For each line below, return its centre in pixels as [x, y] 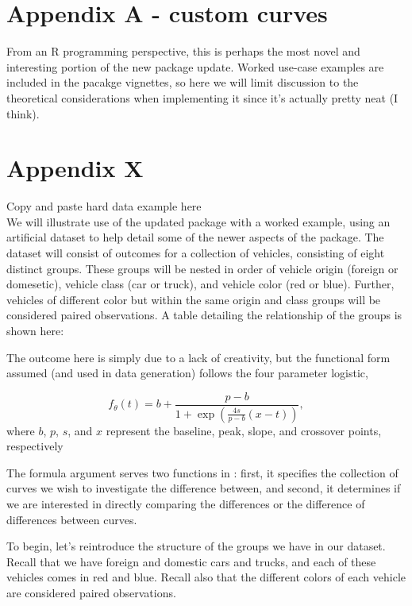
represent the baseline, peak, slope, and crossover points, [244, 430]
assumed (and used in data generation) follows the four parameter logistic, [187, 373]
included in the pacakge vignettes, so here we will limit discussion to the [183, 82]
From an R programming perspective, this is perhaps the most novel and [183, 51]
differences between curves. [72, 519]
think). [23, 113]
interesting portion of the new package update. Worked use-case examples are [195, 66]
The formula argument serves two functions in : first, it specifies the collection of [202, 472]
